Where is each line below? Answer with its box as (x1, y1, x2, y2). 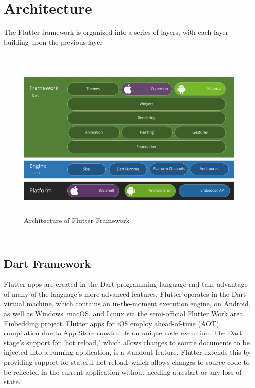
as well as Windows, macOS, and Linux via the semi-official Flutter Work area (4, 308, 243, 319)
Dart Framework (4, 256, 91, 271)
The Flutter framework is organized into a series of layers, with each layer (4, 27, 229, 37)
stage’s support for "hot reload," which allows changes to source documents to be (4, 337, 250, 347)
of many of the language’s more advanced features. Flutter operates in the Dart (4, 288, 246, 299)
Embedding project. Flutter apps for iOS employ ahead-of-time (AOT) (4, 318, 219, 328)
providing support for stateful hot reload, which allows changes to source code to (4, 357, 250, 367)
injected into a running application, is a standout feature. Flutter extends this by (4, 347, 251, 357)
